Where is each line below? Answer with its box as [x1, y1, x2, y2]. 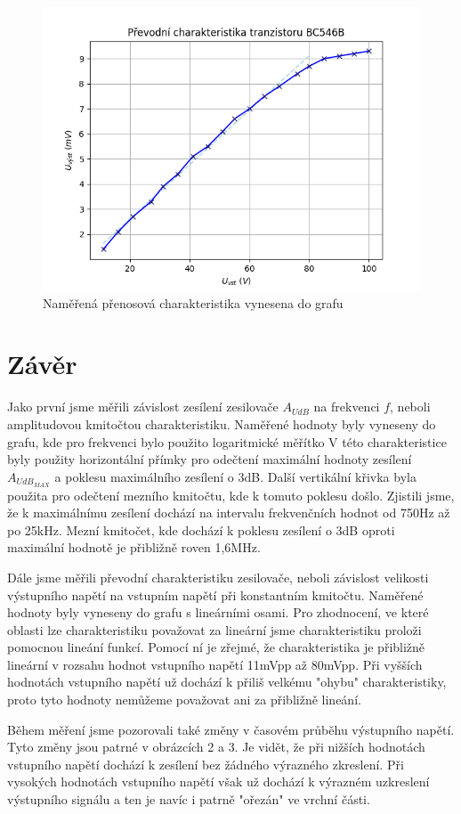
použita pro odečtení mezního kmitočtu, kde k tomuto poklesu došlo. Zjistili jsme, [7, 485, 455, 504]
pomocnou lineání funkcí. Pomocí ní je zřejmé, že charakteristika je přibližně [7, 638, 425, 656]
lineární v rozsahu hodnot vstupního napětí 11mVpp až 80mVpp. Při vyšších [7, 655, 423, 673]
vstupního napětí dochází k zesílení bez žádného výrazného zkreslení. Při [7, 754, 404, 773]
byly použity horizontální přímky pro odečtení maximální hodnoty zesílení [7, 450, 412, 468]
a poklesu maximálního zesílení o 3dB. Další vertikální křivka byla [54, 467, 417, 485]
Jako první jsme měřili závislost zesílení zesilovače [7, 397, 279, 416]
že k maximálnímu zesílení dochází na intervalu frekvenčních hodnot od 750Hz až [7, 503, 450, 522]
